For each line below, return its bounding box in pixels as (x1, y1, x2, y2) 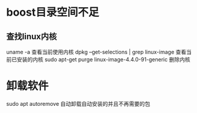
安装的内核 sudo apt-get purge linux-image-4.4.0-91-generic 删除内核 (16, 56, 191, 63)
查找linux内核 (6, 31, 57, 41)
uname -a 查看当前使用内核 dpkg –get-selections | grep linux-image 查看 (6, 49, 187, 55)
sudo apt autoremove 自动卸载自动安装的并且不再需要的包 (6, 100, 151, 107)
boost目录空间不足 (6, 5, 99, 19)
